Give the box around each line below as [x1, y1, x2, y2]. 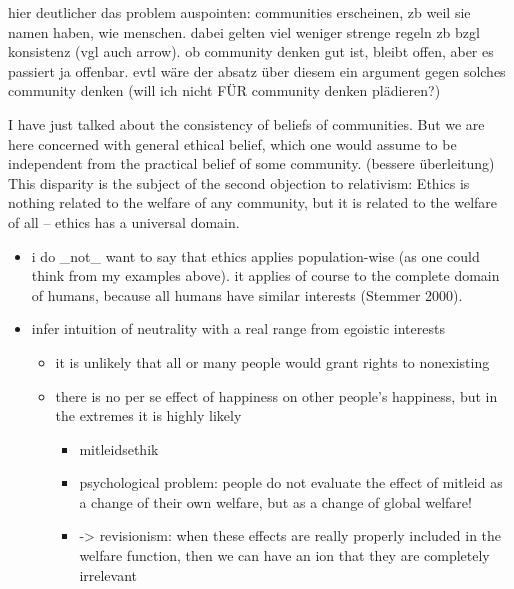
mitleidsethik [79, 438, 159, 459]
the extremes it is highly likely [55, 405, 242, 426]
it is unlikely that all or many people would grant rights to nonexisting [55, 351, 490, 372]
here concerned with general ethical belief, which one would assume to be [8, 133, 457, 154]
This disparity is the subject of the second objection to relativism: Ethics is [8, 172, 470, 193]
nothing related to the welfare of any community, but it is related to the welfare [8, 192, 498, 213]
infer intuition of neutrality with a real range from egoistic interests [31, 318, 445, 339]
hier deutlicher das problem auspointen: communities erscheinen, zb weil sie [8, 2, 471, 22]
